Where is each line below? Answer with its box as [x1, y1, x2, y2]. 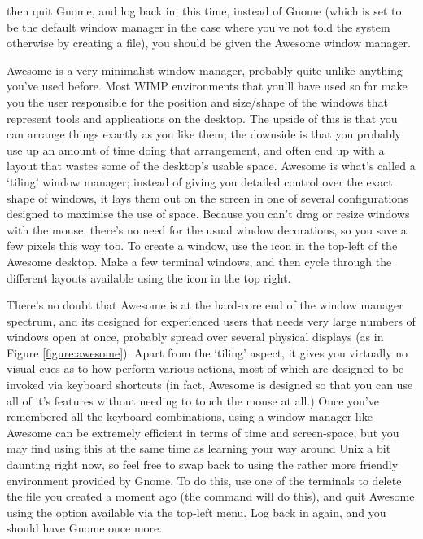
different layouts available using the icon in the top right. [7, 269, 291, 286]
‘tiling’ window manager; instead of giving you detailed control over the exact [7, 173, 393, 190]
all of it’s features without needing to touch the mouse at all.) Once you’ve [7, 392, 379, 409]
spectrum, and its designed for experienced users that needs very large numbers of [7, 312, 416, 329]
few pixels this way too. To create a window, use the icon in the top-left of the [7, 237, 398, 254]
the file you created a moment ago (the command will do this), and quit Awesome [7, 488, 415, 505]
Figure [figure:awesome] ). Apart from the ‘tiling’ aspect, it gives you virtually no [7, 344, 408, 361]
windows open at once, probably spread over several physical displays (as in [7, 328, 384, 345]
